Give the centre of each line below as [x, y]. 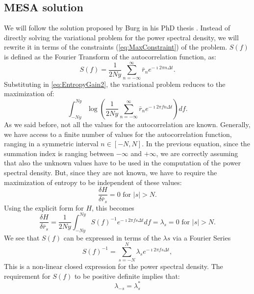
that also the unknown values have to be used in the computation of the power [122, 163]
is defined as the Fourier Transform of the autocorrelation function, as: [110, 56]
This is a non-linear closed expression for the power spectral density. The [114, 266]
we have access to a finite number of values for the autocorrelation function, [118, 134]
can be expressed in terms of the [112, 237]
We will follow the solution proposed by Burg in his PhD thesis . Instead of [117, 28]
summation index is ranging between [59, 153]
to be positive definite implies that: [127, 276]
